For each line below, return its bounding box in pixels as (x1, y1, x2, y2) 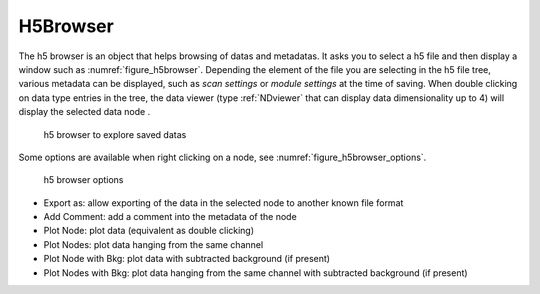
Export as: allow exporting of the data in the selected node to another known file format (43, 196, 404, 209)
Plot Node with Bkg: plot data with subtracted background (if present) (43, 253, 330, 265)
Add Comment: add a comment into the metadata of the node (43, 211, 297, 223)
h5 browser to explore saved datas (43, 128, 187, 140)
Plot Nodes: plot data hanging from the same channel (43, 238, 264, 250)
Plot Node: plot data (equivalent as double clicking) (43, 225, 255, 237)
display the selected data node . (18, 106, 151, 118)
